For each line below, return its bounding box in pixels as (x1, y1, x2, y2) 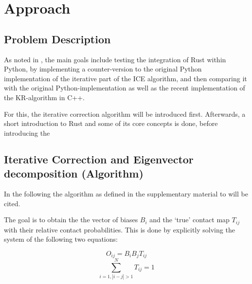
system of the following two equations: (4, 234, 118, 244)
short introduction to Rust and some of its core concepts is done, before (4, 118, 218, 128)
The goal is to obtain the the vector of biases (4, 214, 138, 225)
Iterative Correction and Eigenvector (4, 151, 194, 166)
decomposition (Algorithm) (4, 166, 144, 181)
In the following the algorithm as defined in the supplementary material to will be (4, 188, 248, 198)
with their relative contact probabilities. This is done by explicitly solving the (4, 224, 235, 234)
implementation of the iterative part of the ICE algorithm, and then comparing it (4, 73, 247, 83)
